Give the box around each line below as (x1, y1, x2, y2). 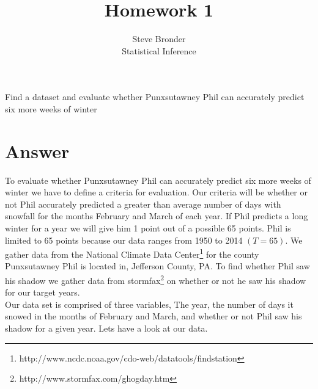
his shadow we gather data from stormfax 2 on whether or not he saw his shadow (5, 272, 306, 286)
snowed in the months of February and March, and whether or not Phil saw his (5, 310, 302, 322)
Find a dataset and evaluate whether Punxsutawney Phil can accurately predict (5, 90, 305, 103)
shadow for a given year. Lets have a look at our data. (5, 322, 208, 335)
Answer (5, 138, 70, 163)
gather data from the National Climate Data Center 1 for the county (5, 246, 259, 260)
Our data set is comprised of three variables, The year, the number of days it (5, 297, 294, 310)
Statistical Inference (122, 44, 196, 57)
